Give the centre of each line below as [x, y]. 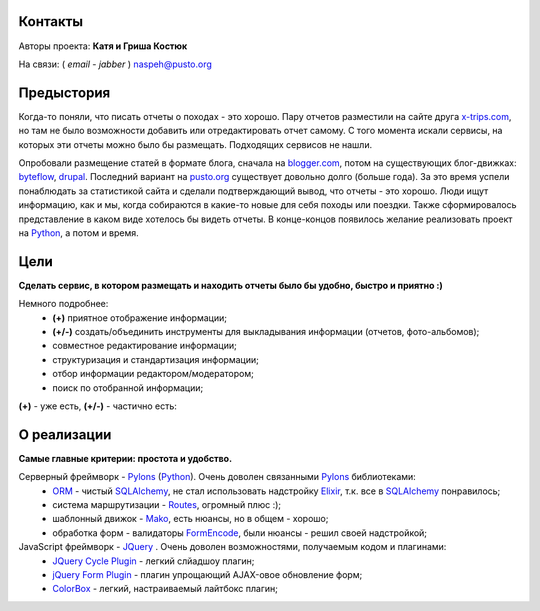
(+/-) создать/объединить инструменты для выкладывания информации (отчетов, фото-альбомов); [266, 332]
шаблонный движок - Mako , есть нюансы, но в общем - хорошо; [190, 519]
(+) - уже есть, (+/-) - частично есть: [97, 406]
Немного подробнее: [63, 304]
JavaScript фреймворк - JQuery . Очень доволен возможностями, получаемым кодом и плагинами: [232, 547]
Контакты [51, 21]
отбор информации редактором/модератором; [153, 374]
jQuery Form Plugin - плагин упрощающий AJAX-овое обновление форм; [207, 574]
